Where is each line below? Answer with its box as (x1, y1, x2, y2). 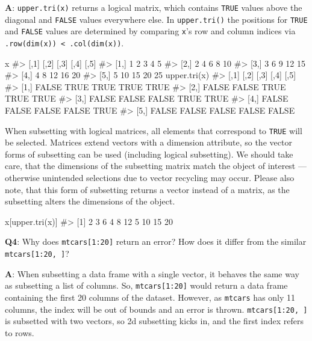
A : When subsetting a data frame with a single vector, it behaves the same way (5, 267, 299, 280)
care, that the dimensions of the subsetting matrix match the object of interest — (5, 159, 307, 172)
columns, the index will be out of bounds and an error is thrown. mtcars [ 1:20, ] (5, 303, 308, 315)
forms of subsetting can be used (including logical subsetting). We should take (5, 147, 293, 160)
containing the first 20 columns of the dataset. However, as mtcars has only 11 (5, 290, 296, 303)
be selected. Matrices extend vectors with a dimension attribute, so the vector (5, 136, 292, 149)
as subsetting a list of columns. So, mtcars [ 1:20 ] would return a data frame (5, 279, 288, 292)
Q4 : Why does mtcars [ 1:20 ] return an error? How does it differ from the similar (5, 235, 307, 248)
